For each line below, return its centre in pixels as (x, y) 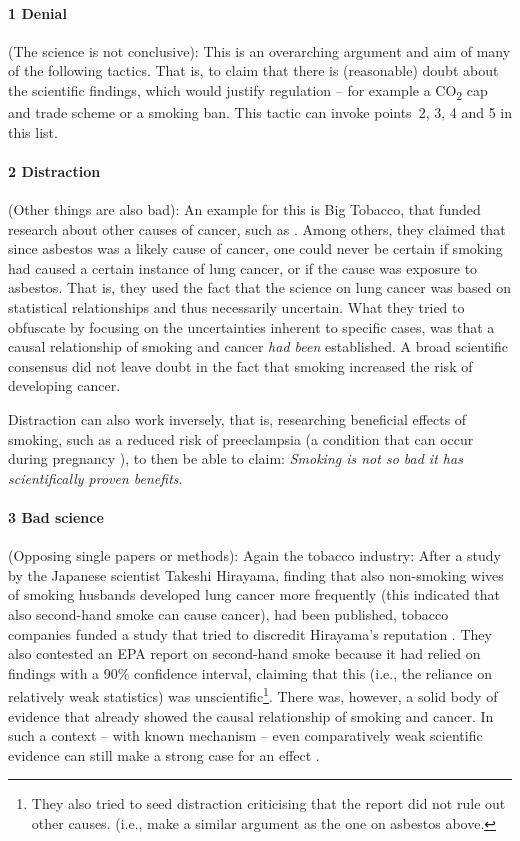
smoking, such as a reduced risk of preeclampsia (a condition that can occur (241, 438)
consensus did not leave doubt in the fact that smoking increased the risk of (240, 365)
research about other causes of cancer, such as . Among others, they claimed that (257, 228)
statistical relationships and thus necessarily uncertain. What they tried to (236, 307)
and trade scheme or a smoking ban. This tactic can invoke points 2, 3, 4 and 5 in (260, 112)
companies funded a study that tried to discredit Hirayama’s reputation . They (250, 633)
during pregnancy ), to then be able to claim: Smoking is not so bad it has (235, 458)
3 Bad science (56, 517)
